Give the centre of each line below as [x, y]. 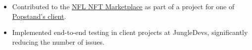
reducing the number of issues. [58, 42]
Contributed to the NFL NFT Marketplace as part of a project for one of [123, 6]
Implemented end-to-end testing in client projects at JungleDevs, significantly [130, 32]
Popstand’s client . [39, 16]
